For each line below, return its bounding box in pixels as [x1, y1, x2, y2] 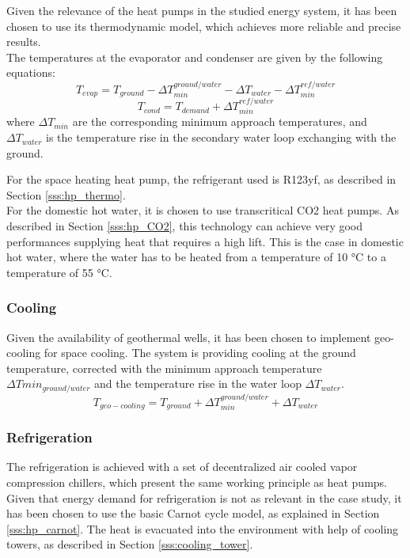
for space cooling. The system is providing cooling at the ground [44, 344, 356, 361]
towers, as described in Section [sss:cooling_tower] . [6, 536, 253, 552]
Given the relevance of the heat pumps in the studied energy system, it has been [6, 2, 397, 18]
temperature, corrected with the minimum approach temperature [6, 359, 322, 376]
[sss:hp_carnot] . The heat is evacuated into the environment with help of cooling [6, 520, 399, 537]
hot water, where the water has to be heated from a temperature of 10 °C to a [6, 249, 386, 265]
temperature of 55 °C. [6, 264, 112, 280]
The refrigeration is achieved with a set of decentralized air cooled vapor [6, 458, 358, 475]
